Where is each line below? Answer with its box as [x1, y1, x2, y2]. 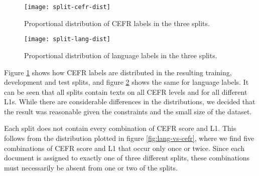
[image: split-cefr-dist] [24, 4, 110, 11]
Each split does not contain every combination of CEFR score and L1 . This [4, 123, 236, 133]
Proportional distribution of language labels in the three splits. [24, 50, 217, 60]
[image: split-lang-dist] [24, 36, 110, 43]
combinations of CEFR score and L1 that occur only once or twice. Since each [4, 142, 244, 153]
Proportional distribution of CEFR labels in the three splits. [24, 18, 210, 28]
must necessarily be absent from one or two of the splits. [4, 162, 178, 172]
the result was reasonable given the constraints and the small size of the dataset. [4, 106, 252, 116]
